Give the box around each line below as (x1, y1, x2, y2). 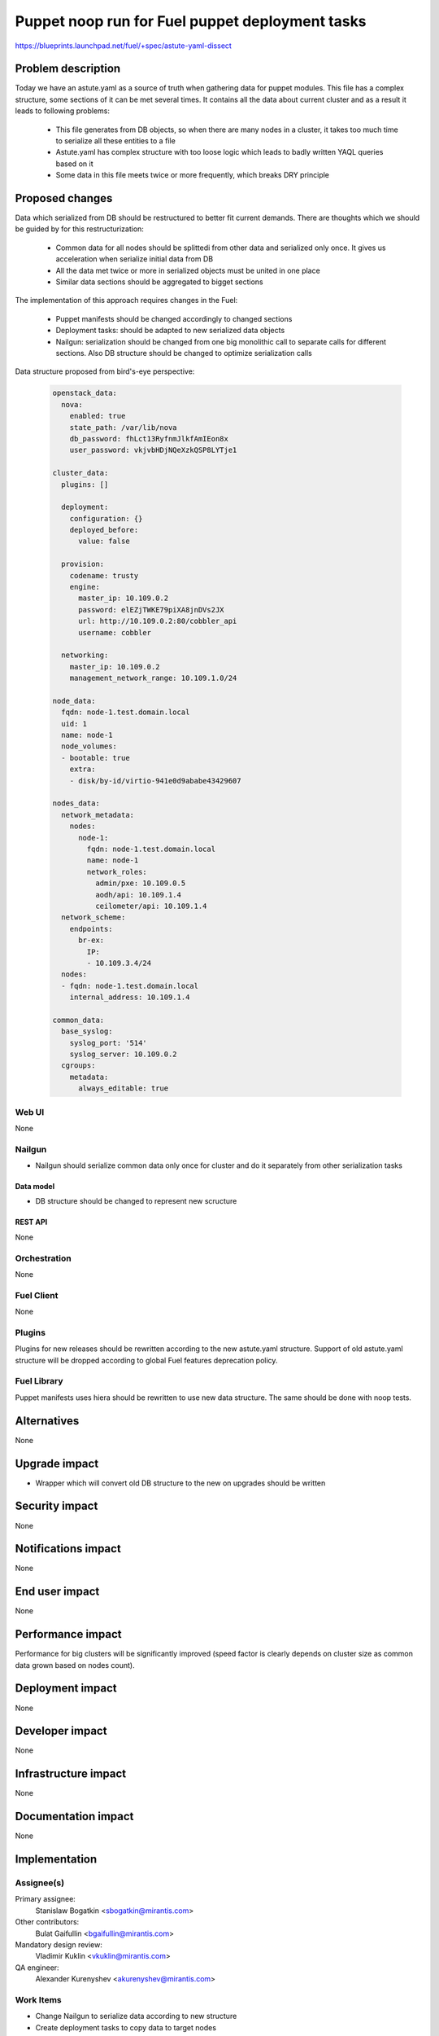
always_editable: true (78, 1084, 169, 1093)
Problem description (15, 62, 121, 76)
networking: (61, 651, 109, 660)
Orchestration (15, 1253, 72, 1264)
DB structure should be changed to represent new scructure (35, 1196, 237, 1206)
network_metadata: (61, 810, 134, 819)
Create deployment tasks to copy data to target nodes (35, 2022, 217, 2032)
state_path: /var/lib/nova (69, 423, 178, 432)
